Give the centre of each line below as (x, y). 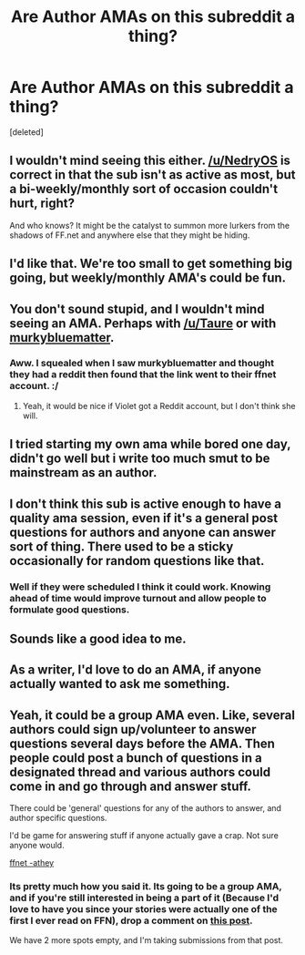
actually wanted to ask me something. (120, 684)
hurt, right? (42, 204)
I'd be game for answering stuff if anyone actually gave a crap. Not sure (144, 836)
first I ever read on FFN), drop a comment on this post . (131, 920)
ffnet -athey (32, 863)
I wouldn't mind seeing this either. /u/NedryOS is (150, 161)
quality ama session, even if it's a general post (144, 518)
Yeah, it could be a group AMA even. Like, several (152, 715)
